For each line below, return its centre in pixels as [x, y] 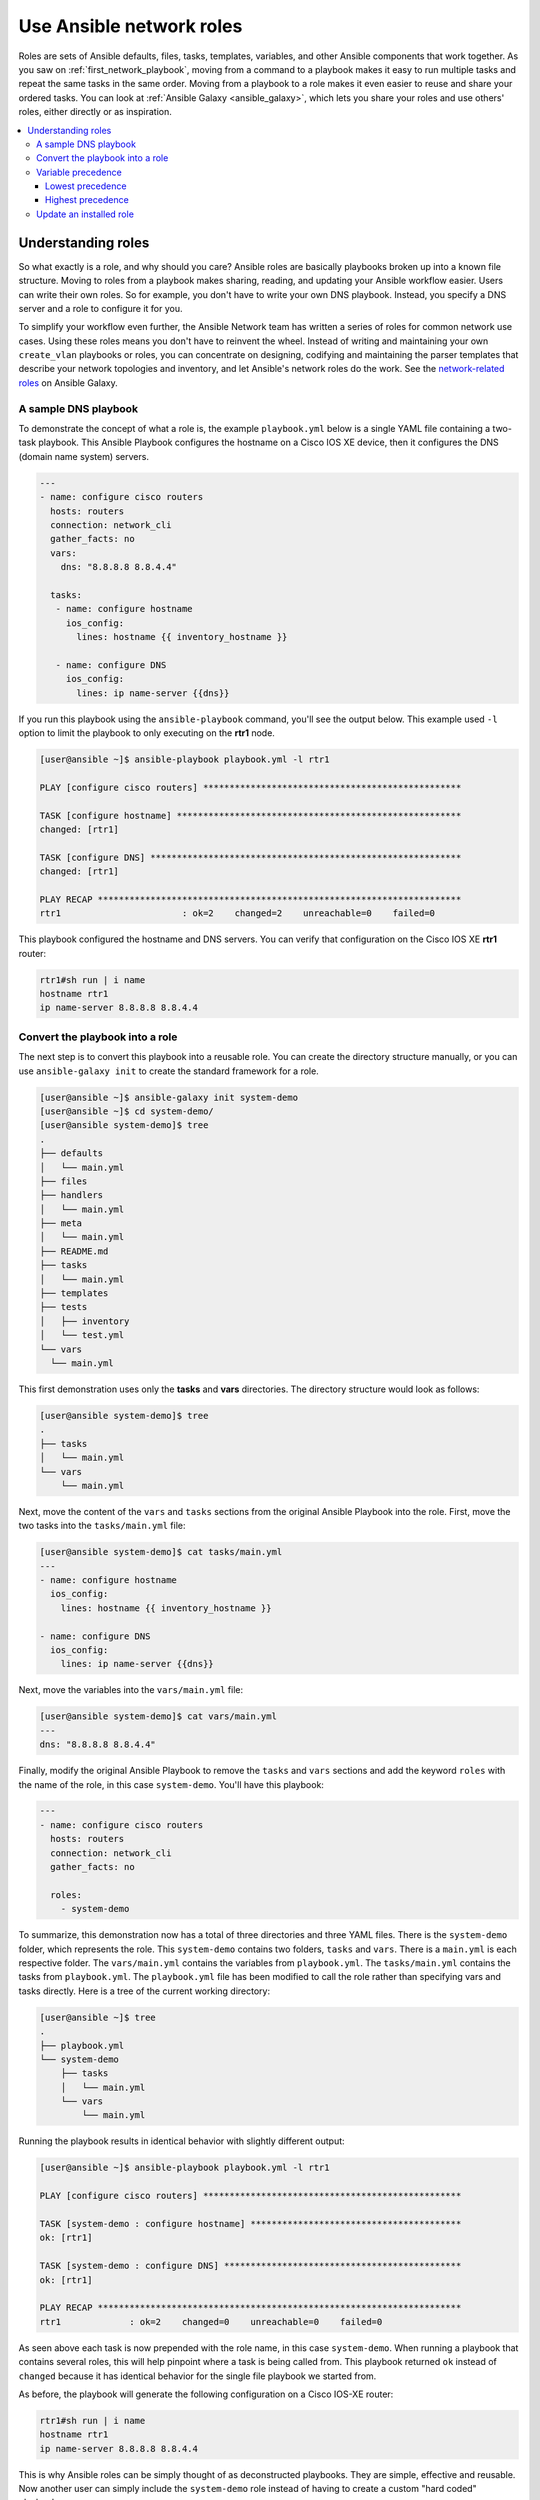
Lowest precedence [86, 186]
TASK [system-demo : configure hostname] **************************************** [250, 2224]
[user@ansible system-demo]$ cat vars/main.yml [158, 1716]
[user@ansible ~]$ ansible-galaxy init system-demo [169, 1097]
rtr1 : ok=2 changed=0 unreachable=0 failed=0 [211, 2321]
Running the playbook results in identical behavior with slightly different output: [181, 2141]
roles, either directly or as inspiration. [95, 112]
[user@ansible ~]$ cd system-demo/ [126, 1111]
